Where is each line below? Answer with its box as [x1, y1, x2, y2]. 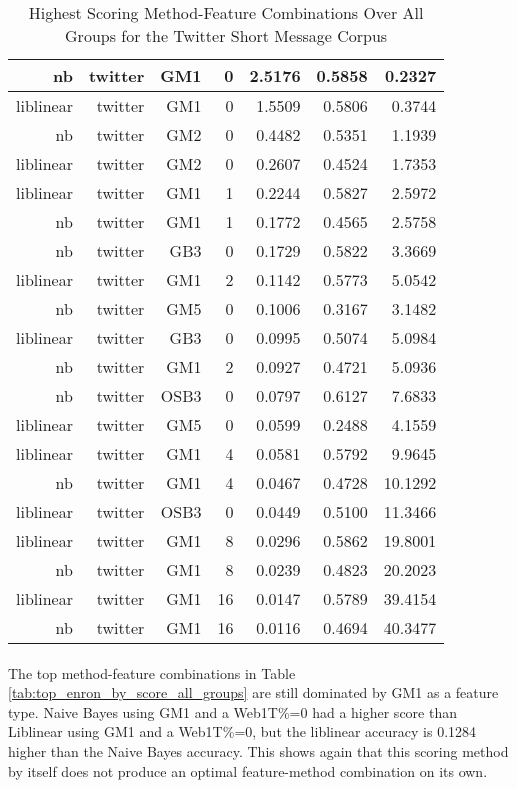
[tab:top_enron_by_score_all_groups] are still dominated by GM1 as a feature [8, 682, 499, 703]
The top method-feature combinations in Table [8, 662, 296, 683]
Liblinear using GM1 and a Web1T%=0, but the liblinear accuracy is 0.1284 [8, 721, 477, 742]
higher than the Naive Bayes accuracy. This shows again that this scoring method [8, 740, 509, 761]
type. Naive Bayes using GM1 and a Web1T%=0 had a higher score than [8, 701, 457, 722]
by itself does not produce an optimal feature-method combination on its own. [8, 760, 488, 781]
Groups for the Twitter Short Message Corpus [65, 24, 388, 47]
